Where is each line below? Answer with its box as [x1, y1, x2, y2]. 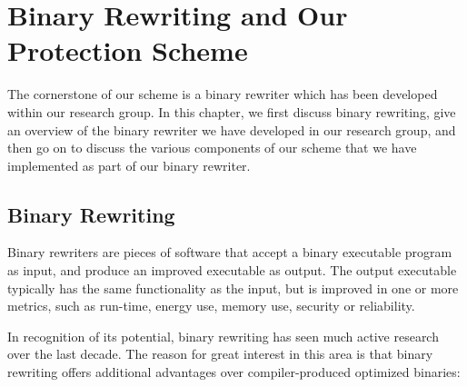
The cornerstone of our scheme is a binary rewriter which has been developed [7, 84, 438, 104]
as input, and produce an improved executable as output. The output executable [7, 261, 457, 280]
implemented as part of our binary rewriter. [7, 155, 251, 174]
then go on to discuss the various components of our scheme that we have [7, 138, 417, 157]
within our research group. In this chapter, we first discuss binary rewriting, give [7, 102, 456, 121]
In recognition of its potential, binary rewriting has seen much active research [7, 326, 439, 345]
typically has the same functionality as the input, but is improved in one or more [7, 278, 459, 297]
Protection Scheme [7, 32, 248, 69]
